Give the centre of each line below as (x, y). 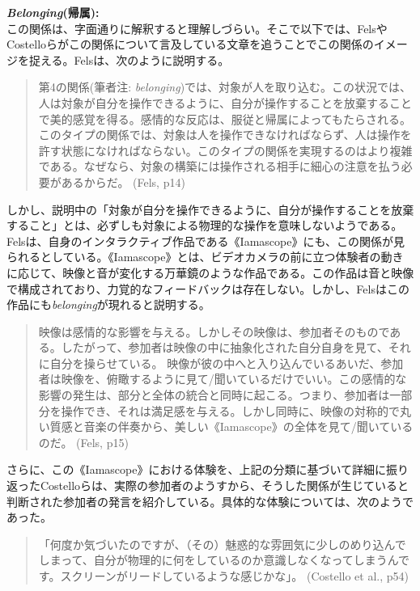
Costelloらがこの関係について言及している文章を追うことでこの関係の (190, 44)
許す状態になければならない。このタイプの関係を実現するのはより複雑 (225, 150)
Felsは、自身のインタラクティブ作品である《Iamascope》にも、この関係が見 (206, 241)
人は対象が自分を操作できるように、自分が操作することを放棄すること (225, 102)
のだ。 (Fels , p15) (83, 442)
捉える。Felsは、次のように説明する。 (129, 59)
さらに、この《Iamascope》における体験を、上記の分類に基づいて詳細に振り (208, 469)
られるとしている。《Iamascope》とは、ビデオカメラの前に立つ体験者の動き (205, 257)
